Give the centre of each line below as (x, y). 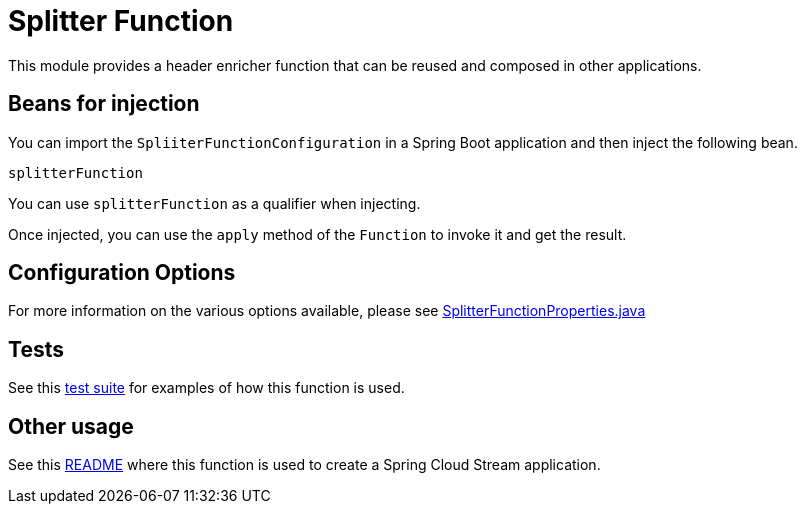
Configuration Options (122, 273)
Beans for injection (104, 104)
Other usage (71, 426)
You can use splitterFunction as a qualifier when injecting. (214, 203)
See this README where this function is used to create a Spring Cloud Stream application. (304, 465)
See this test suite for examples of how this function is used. (206, 388)
